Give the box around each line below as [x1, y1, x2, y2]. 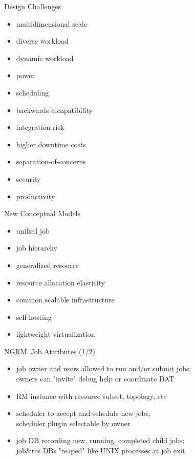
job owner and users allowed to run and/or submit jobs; [16, 363, 191, 374]
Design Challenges [4, 1, 61, 11]
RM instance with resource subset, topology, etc [16, 390, 167, 401]
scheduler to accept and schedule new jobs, [16, 408, 150, 418]
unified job [16, 225, 50, 236]
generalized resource [16, 259, 79, 270]
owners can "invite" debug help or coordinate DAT [16, 373, 175, 384]
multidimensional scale [16, 18, 88, 29]
